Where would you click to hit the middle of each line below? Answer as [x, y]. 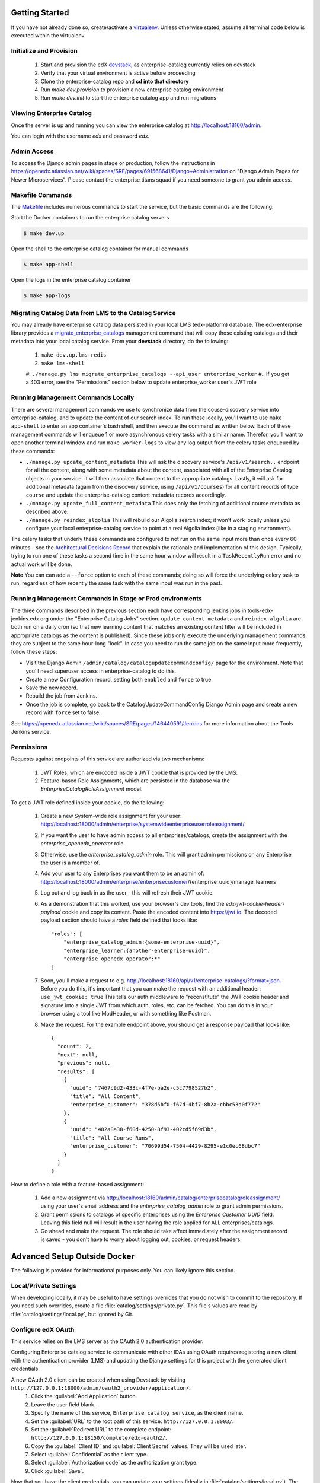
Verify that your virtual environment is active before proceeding [118, 73]
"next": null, [78, 1055]
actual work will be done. [41, 564]
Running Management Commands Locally [73, 397]
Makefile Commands [41, 195]
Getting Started [40, 13]
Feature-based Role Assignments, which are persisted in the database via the [135, 781]
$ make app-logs [47, 296]
